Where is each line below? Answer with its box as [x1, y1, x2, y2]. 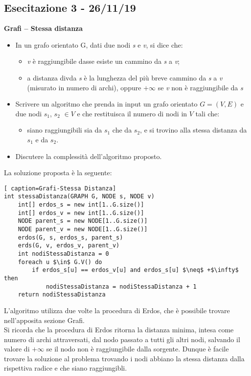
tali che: [195, 108, 220, 118]
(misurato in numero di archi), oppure [27, 82, 141, 92]
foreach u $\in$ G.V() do [18, 258, 102, 266]
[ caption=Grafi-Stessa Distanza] [4, 185, 116, 192]
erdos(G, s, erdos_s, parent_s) [18, 234, 123, 241]
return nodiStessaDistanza [18, 291, 106, 298]
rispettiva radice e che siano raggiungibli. [4, 363, 127, 373]
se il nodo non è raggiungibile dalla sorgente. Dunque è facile [46, 344, 229, 354]
